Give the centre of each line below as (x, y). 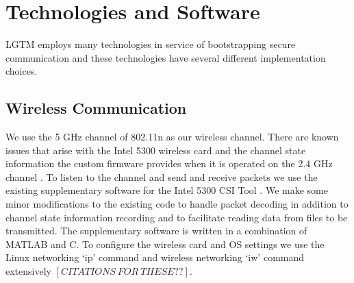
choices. (22, 71)
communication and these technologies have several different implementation (166, 57)
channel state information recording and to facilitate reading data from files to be (177, 217)
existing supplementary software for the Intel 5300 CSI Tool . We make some (167, 190)
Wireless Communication (96, 108)
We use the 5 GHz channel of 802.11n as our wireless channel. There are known (172, 137)
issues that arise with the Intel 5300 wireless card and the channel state (156, 150)
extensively (28, 271)
